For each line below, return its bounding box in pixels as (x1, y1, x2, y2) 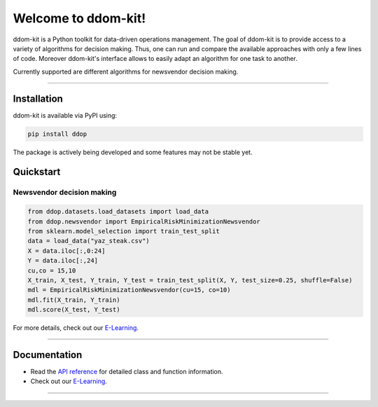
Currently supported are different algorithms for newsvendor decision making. (13, 67, 239, 76)
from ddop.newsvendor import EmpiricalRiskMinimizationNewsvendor (27, 217, 260, 226)
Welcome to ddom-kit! (13, 11, 146, 26)
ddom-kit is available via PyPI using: (13, 111, 118, 119)
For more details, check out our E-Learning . (13, 324, 139, 332)
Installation (13, 92, 63, 104)
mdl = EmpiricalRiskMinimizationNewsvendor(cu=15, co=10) (27, 286, 231, 294)
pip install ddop (27, 130, 87, 138)
